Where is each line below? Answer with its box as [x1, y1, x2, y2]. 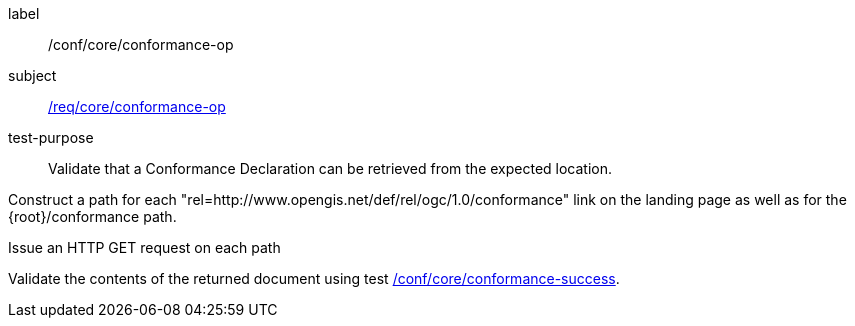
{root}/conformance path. [8, 208, 177, 225]
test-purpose [8, 129, 94, 146]
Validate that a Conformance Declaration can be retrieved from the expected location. [48, 160, 613, 177]
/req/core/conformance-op [48, 98, 226, 115]
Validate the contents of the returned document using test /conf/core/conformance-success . [8, 270, 620, 287]
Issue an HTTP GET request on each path [8, 239, 281, 256]
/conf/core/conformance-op [48, 36, 234, 53]
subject [8, 67, 57, 84]
